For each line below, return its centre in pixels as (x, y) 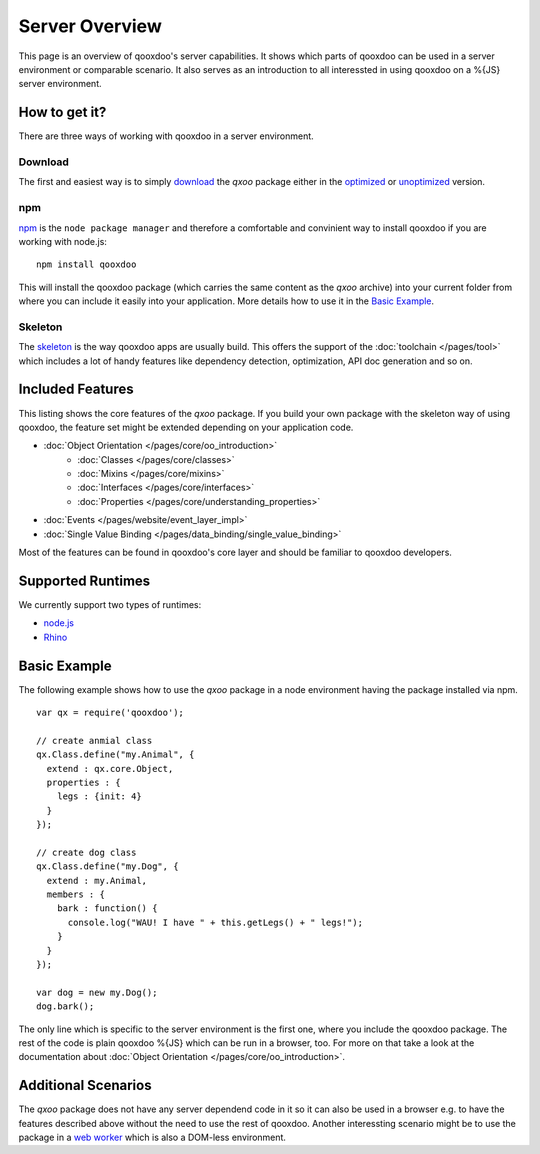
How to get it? (62, 112)
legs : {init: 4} (99, 796)
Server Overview (90, 26)
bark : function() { (107, 908)
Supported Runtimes (84, 580)
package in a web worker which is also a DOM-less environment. (152, 1137)
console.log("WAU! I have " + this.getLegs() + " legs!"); (215, 922)
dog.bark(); (65, 1006)
